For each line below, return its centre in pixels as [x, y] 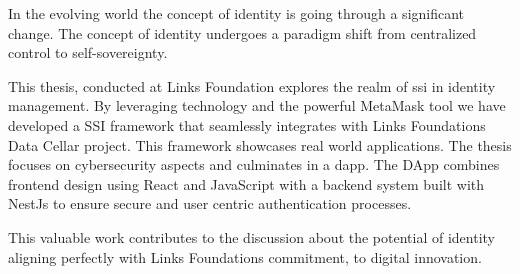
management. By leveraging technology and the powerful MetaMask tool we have [257, 105]
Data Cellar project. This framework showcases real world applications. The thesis [260, 144]
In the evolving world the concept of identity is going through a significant [236, 13]
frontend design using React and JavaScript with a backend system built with [246, 183]
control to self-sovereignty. [88, 52]
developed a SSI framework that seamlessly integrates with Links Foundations [247, 124]
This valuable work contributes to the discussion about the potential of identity [251, 236]
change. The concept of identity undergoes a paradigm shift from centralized [242, 32]
